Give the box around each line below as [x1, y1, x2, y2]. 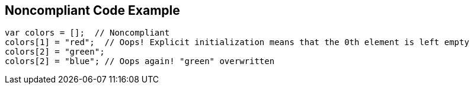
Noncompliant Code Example [5, 3, 180, 18]
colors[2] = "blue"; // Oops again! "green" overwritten [5, 56, 275, 66]
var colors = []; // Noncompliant [5, 28, 170, 38]
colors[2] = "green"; [5, 47, 105, 57]
